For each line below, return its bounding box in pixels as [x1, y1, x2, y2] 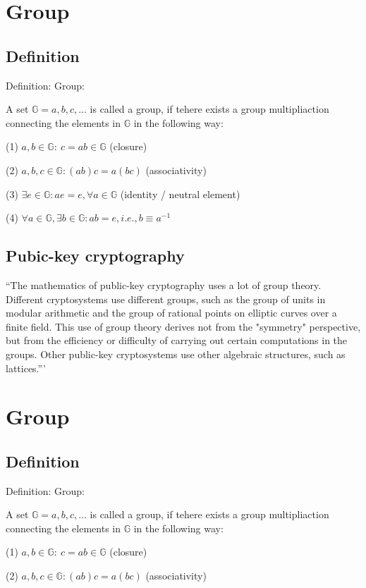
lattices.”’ [6, 360, 46, 375]
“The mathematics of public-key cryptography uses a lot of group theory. [6, 277, 322, 292]
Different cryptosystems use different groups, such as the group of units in [6, 291, 326, 306]
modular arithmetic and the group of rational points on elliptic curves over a [6, 305, 337, 320]
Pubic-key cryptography [6, 245, 185, 267]
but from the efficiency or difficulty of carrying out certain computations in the [6, 333, 348, 348]
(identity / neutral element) [120, 186, 240, 201]
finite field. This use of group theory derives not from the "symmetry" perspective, [6, 319, 361, 333]
